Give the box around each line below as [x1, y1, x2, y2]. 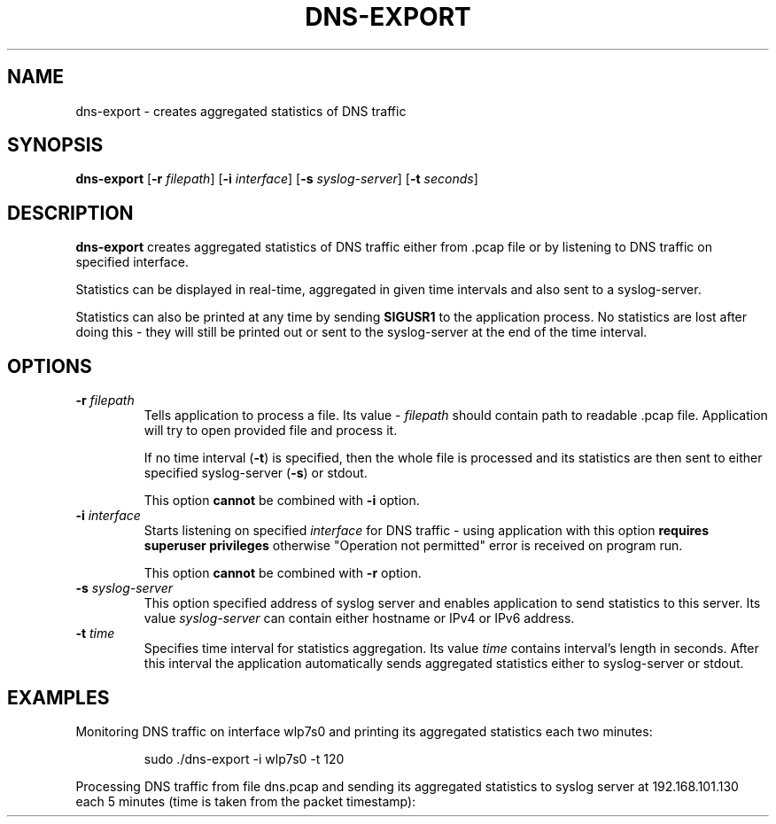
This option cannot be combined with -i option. [144, 493, 420, 509]
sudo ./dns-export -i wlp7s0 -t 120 [144, 750, 345, 766]
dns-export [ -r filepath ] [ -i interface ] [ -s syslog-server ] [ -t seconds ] [75, 171, 478, 187]
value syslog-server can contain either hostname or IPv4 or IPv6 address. [144, 610, 575, 626]
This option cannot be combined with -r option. [144, 565, 422, 581]
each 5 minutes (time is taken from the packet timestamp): [75, 793, 416, 809]
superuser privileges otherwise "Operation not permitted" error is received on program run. [144, 538, 683, 554]
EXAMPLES [7, 686, 110, 709]
